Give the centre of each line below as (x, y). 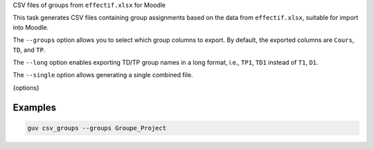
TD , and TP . (29, 50)
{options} (26, 88)
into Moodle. (31, 27)
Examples (35, 107)
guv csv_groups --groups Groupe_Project (97, 128)
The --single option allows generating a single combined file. (103, 75)
